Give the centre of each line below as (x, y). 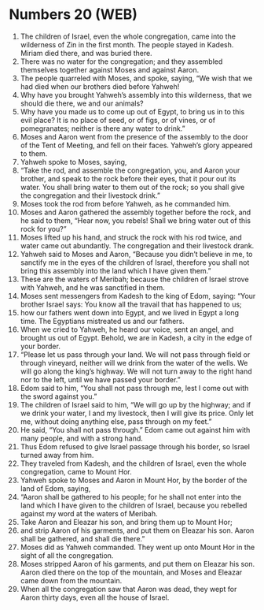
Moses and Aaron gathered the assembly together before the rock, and (136, 212)
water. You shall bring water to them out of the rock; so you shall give (132, 187)
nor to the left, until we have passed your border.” (101, 379)
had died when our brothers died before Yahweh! (100, 86)
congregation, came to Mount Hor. (76, 471)
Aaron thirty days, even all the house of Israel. (95, 597)
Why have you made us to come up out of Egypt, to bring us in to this (132, 111)
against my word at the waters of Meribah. (89, 513)
